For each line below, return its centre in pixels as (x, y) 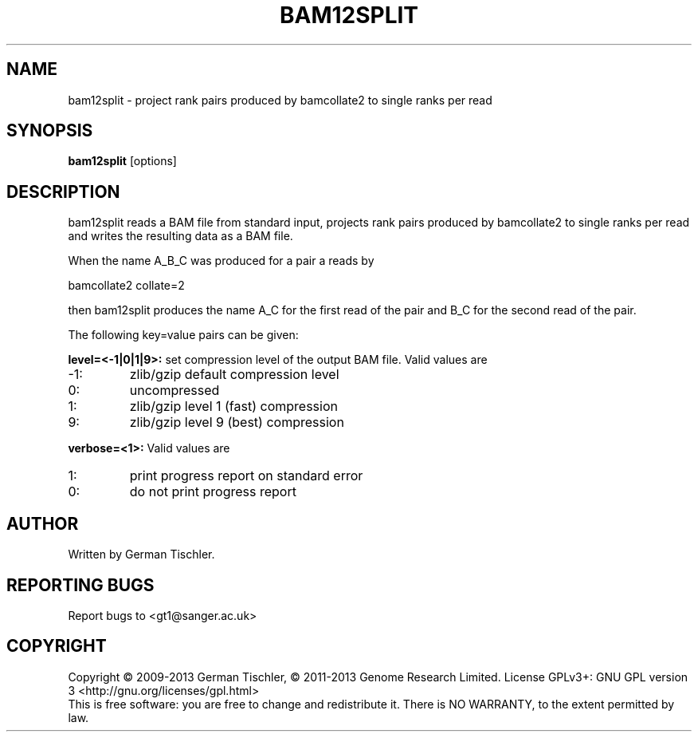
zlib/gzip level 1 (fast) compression (233, 406)
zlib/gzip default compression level (234, 375)
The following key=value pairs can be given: (183, 335)
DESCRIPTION (63, 191)
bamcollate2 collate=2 (126, 286)
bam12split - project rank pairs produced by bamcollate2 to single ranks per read (280, 100)
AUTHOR (43, 523)
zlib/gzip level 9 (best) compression (237, 422)
